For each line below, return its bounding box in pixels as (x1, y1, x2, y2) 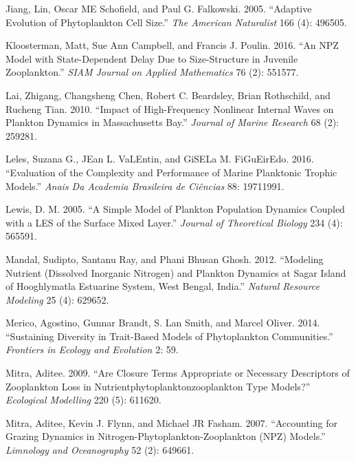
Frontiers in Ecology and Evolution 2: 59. (5, 342, 179, 357)
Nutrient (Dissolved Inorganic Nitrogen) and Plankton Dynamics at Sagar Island (5, 265, 346, 280)
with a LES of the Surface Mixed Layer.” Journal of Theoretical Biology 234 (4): (5, 215, 343, 229)
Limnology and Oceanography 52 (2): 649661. (5, 443, 194, 457)
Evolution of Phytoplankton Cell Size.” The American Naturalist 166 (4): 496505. (5, 14, 347, 29)
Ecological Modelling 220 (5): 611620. (5, 392, 162, 407)
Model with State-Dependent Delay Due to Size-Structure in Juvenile (5, 51, 298, 65)
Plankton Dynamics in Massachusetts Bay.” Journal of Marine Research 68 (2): (5, 115, 339, 129)
